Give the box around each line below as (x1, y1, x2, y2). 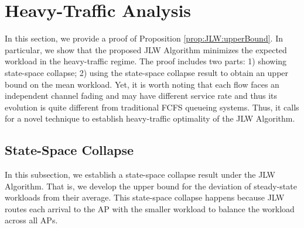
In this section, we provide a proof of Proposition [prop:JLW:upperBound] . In (5, 32, 283, 44)
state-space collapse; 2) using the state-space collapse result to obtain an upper (5, 66, 289, 78)
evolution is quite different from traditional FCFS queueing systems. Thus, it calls (5, 101, 299, 113)
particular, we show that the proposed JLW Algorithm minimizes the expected (5, 43, 287, 56)
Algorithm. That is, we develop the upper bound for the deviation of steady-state (5, 179, 297, 192)
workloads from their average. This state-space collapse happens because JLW (5, 191, 285, 203)
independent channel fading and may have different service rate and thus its (5, 89, 278, 102)
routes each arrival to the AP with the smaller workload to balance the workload (5, 202, 295, 215)
